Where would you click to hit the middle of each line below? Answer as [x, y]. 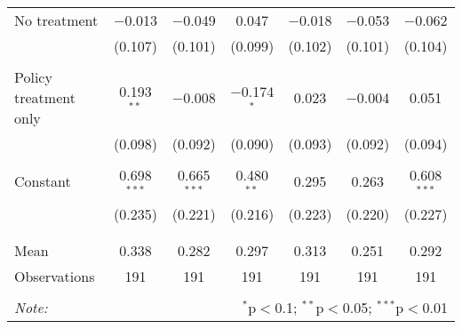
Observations [55, 276]
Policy [33, 77]
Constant [43, 181]
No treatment [56, 20]
